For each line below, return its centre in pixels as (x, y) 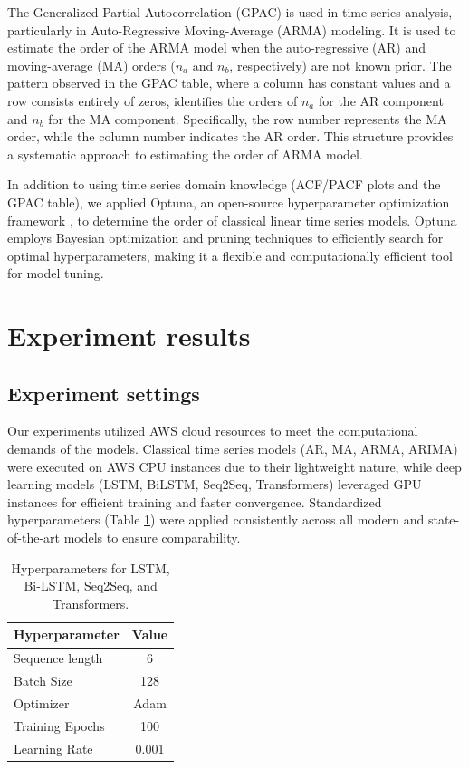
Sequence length (58, 658)
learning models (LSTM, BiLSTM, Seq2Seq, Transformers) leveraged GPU (215, 484)
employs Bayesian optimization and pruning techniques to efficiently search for (225, 238)
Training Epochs (59, 725)
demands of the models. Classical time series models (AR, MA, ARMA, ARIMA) (233, 449)
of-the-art (33, 538)
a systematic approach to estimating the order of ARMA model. (185, 154)
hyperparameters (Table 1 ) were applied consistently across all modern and (216, 519)
